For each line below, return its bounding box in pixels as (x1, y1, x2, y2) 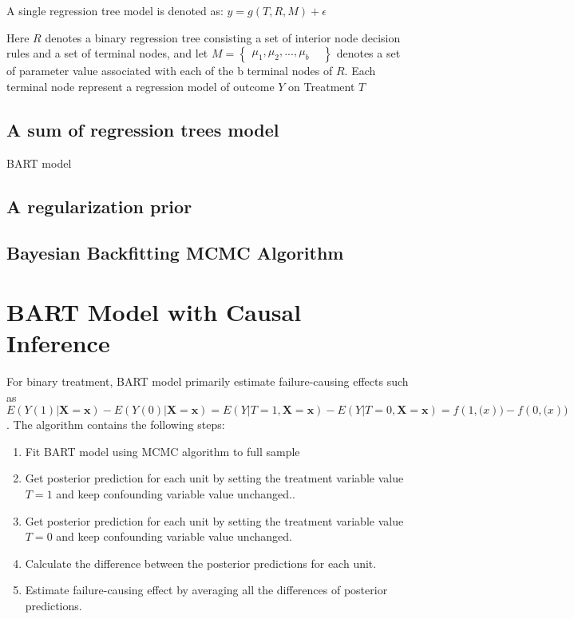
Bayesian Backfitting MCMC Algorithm (6, 240, 344, 265)
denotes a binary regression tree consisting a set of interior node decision (45, 29, 401, 46)
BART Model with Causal (6, 295, 302, 327)
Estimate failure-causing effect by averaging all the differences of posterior (25, 581, 388, 598)
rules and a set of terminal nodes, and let (6, 45, 208, 62)
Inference (6, 327, 110, 359)
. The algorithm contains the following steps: (6, 416, 225, 433)
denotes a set (336, 45, 401, 62)
